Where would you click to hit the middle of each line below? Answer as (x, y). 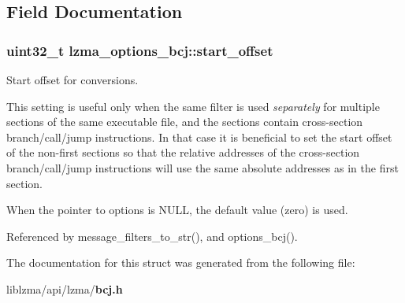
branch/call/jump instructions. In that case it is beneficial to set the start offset (199, 137)
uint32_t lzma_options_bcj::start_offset (140, 50)
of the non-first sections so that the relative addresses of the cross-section (183, 152)
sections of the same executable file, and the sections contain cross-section (185, 122)
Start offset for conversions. (72, 79)
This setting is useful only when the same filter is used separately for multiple (193, 106)
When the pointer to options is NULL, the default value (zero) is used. (177, 210)
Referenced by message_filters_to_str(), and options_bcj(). (152, 236)
